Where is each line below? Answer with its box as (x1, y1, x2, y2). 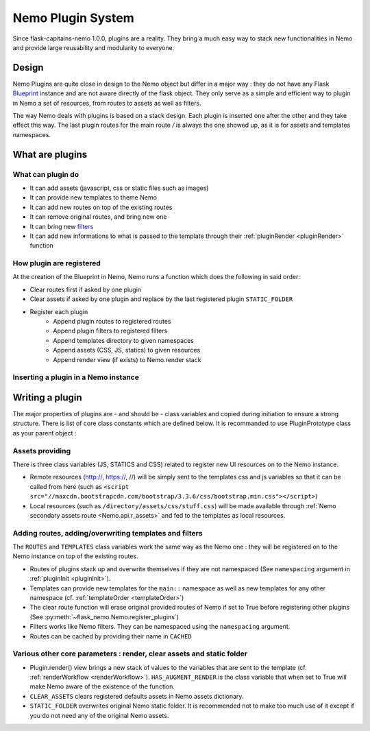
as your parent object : (12, 429, 77, 437)
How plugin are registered (12, 259, 101, 268)
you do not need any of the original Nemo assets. (29, 711, 169, 719)
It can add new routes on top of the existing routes (29, 203, 173, 211)
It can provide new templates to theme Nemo (29, 193, 158, 202)
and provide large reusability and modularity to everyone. (12, 43, 175, 51)
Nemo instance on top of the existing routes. (12, 552, 138, 560)
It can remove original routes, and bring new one (29, 213, 167, 221)
